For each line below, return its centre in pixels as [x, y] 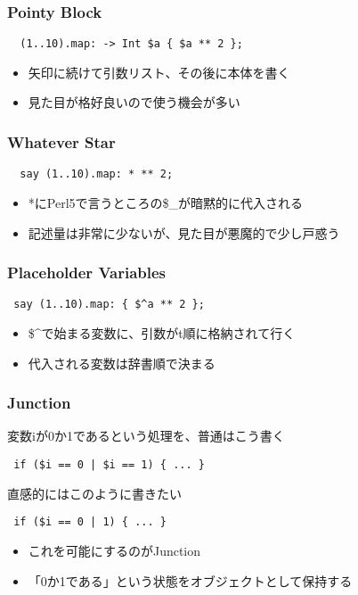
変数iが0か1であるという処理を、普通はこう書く [146, 436]
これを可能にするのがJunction [114, 550]
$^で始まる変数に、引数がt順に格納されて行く [162, 333]
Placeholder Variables [87, 273]
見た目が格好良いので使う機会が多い [134, 102]
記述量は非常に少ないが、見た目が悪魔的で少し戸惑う [184, 232]
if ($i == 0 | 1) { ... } [90, 522]
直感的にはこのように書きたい [94, 493]
